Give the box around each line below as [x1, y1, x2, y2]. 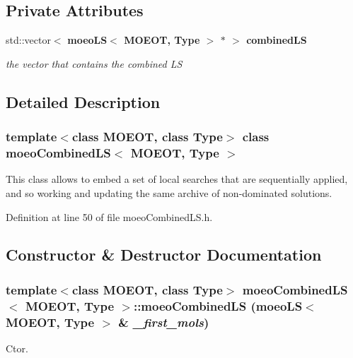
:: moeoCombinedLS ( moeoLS [133, 297, 303, 314]
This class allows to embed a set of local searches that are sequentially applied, [6, 172, 348, 186]
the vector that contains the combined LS [6, 56, 183, 71]
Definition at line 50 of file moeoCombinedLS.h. [6, 209, 213, 224]
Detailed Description [6, 90, 161, 112]
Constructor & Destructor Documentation [6, 244, 322, 265]
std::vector [6, 32, 51, 47]
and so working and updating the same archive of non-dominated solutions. [6, 185, 332, 200]
